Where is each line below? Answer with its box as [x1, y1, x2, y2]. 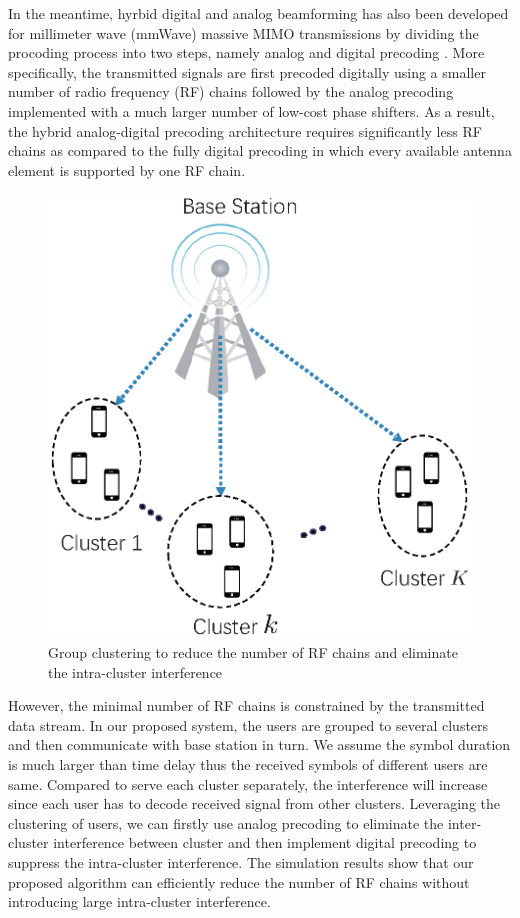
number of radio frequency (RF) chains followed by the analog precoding [8, 81, 454, 102]
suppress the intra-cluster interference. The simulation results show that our [8, 851, 474, 872]
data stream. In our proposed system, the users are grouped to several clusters [8, 714, 489, 735]
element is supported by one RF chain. [8, 159, 246, 180]
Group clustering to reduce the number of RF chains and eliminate [48, 642, 458, 663]
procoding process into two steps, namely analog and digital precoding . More [8, 42, 485, 63]
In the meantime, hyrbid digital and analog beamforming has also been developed [8, 3, 509, 23]
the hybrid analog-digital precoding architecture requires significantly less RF [8, 120, 482, 141]
